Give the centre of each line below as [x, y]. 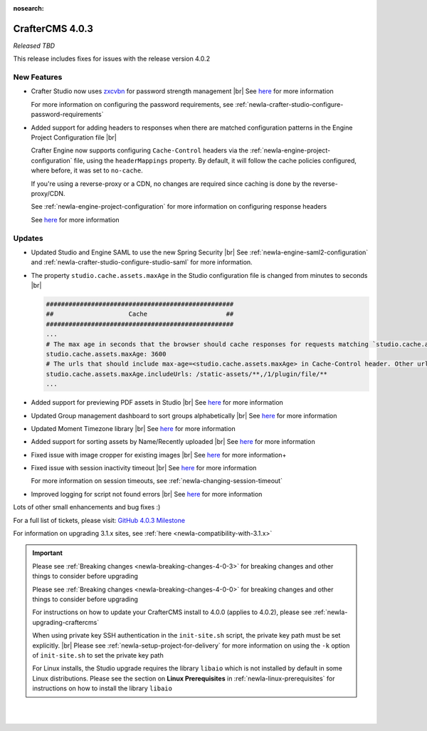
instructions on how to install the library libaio [102, 688]
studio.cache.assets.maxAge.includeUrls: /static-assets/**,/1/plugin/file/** [186, 374]
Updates [28, 238]
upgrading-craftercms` [66, 622]
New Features [38, 77]
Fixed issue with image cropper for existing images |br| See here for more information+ [159, 455]
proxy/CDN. [48, 193]
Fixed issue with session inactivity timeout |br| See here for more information [144, 468]
